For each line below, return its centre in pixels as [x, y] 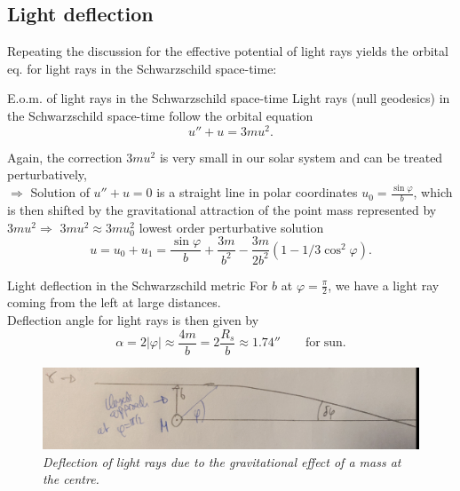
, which [433, 192]
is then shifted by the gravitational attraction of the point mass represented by [222, 209]
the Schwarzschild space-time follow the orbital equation [160, 115]
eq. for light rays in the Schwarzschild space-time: [142, 68]
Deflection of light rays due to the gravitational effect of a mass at [222, 461]
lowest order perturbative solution [231, 227]
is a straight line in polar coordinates [257, 192]
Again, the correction [65, 157]
